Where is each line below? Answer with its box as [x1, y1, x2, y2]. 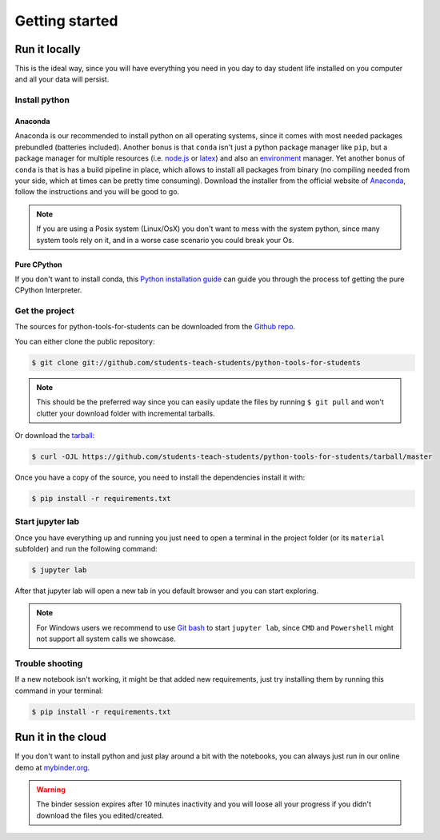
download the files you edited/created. [36, 810, 164, 820]
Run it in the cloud [14, 731, 107, 744]
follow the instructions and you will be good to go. [14, 187, 180, 197]
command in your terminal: [14, 686, 103, 695]
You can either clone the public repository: [14, 336, 155, 346]
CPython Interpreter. [14, 285, 82, 295]
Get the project [14, 305, 75, 316]
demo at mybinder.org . [14, 762, 90, 772]
